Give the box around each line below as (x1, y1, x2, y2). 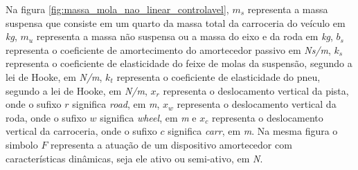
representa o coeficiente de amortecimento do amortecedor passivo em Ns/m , (6, 42, 331, 57)
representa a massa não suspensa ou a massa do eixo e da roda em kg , (36, 29, 333, 44)
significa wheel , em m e (100, 110, 197, 124)
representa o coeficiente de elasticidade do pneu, (116, 69, 321, 84)
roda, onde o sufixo (6, 110, 87, 124)
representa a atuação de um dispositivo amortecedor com (51, 137, 292, 151)
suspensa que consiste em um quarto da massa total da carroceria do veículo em (6, 15, 346, 30)
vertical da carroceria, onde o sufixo (6, 124, 157, 138)
